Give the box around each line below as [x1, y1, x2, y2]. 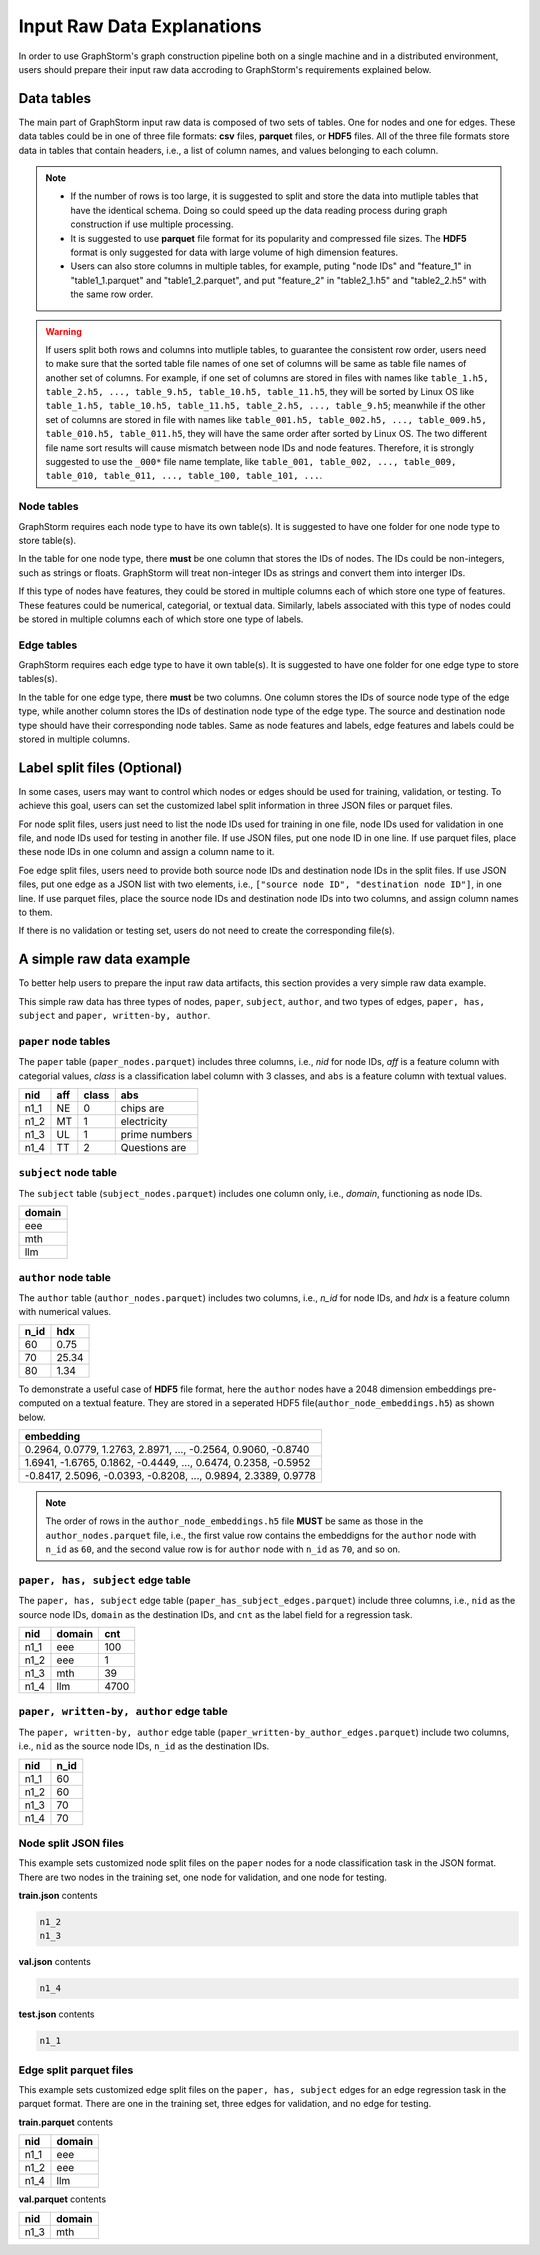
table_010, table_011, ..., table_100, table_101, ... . [45, 470, 323, 482]
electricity [120, 1115, 168, 1129]
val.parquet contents [18, 2193, 107, 2205]
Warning [45, 325, 82, 337]
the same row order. [70, 288, 154, 300]
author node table [18, 1270, 112, 1284]
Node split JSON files [18, 1836, 125, 1850]
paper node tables [18, 1034, 111, 1048]
